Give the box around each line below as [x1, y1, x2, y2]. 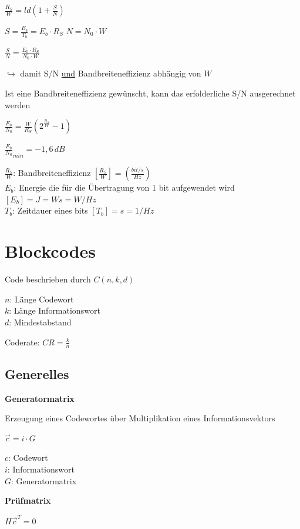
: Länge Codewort [9, 292, 74, 305]
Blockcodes [5, 239, 96, 263]
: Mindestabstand [9, 315, 72, 328]
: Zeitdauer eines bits [12, 204, 88, 217]
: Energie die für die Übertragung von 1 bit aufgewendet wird [14, 181, 235, 194]
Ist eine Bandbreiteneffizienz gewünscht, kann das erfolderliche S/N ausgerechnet [5, 87, 296, 99]
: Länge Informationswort [9, 304, 100, 317]
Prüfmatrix [5, 494, 51, 507]
